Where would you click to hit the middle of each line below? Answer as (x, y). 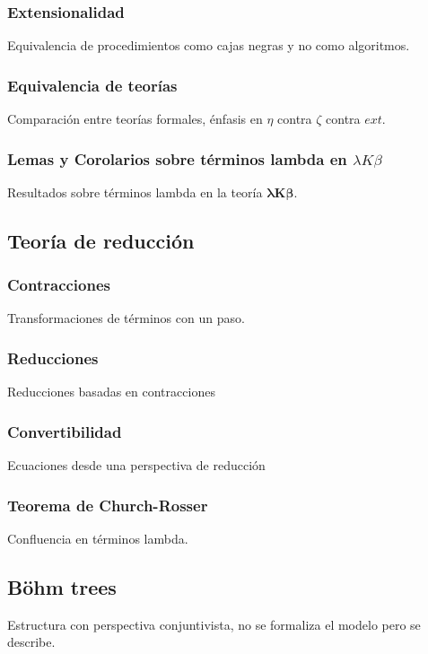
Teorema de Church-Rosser (108, 505)
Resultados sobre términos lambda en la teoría (135, 192)
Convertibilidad (65, 431)
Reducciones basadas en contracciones (111, 392)
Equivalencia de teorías (92, 85)
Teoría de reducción (101, 240)
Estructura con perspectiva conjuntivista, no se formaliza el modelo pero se (214, 624)
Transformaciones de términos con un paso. (126, 318)
